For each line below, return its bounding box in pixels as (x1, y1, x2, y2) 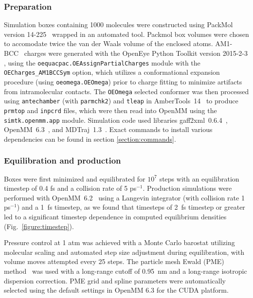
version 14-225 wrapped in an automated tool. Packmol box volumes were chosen (4, 29, 249, 39)
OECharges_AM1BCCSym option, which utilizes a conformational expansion (4, 67, 220, 77)
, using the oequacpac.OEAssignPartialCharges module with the (4, 57, 200, 67)
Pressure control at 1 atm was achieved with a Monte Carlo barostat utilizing (4, 237, 235, 248)
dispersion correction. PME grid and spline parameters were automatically (4, 275, 226, 285)
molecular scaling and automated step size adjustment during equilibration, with (4, 247, 244, 257)
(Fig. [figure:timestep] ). (4, 221, 74, 231)
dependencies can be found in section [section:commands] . (4, 133, 176, 144)
